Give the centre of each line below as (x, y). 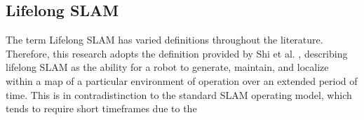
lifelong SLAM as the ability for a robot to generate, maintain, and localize (167, 67)
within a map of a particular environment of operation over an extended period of (182, 80)
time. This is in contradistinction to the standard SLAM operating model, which (179, 94)
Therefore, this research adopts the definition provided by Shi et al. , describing (177, 53)
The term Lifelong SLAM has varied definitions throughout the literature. (164, 40)
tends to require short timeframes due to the (101, 108)
